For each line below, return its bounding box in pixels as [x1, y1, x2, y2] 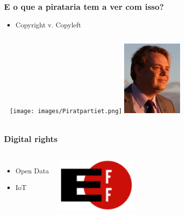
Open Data [15, 166, 49, 176]
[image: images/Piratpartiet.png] [9, 107, 122, 115]
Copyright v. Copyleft [15, 20, 81, 30]
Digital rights [4, 133, 58, 145]
